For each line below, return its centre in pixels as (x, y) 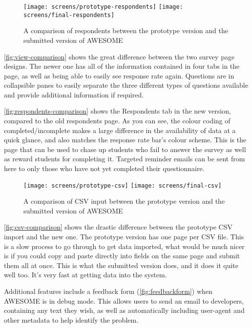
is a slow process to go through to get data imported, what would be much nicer (124, 246)
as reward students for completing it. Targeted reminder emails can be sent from (125, 159)
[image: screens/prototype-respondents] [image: (103, 7)
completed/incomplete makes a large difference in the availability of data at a (120, 130)
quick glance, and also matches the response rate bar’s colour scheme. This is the (125, 140)
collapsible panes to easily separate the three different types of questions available (126, 85)
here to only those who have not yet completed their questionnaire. (104, 168)
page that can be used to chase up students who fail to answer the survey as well (125, 149)
